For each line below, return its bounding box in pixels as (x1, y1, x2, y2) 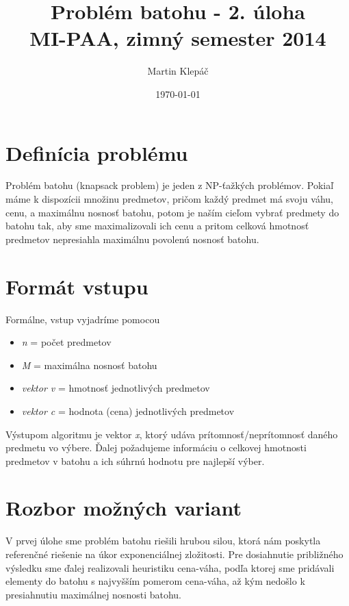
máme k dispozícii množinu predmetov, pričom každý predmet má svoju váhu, (5, 192, 333, 206)
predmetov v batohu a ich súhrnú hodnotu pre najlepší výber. (5, 453, 265, 468)
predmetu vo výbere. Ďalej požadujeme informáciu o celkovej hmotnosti (5, 440, 307, 455)
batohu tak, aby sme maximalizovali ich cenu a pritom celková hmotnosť (5, 218, 309, 233)
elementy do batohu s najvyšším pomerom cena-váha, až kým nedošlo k (5, 574, 305, 588)
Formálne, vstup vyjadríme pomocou (5, 312, 160, 326)
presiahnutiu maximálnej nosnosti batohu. (5, 587, 181, 601)
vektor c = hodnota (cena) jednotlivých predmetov (21, 403, 235, 418)
